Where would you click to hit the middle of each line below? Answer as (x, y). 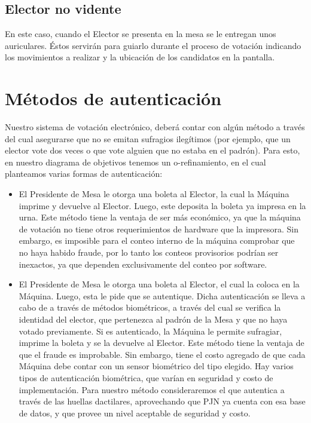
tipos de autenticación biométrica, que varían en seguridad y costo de (146, 377)
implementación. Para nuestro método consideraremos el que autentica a (152, 389)
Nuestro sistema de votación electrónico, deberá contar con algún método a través (155, 127)
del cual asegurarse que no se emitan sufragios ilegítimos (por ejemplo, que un (148, 138)
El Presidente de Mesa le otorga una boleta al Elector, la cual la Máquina (154, 194)
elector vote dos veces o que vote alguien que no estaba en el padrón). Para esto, (153, 150)
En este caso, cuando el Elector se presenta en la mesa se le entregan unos (141, 34)
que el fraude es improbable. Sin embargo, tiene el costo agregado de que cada (162, 354)
